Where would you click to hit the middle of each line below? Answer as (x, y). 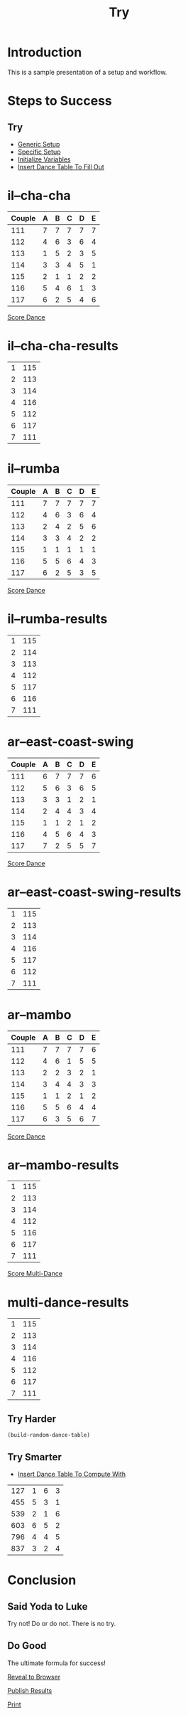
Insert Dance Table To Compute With (72, 1474)
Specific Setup (39, 152)
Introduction (45, 52)
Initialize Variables (44, 159)
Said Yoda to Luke (48, 1606)
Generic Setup (39, 144)
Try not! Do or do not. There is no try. (62, 1624)
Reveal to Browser (34, 1677)
